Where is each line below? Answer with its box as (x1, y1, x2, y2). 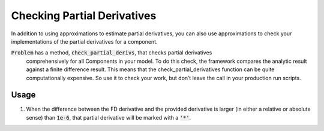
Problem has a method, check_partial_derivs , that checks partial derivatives (11, 49, 212, 56)
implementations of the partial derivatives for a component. (11, 38, 158, 45)
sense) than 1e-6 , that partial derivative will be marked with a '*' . (26, 114, 191, 121)
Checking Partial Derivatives (11, 9, 157, 22)
